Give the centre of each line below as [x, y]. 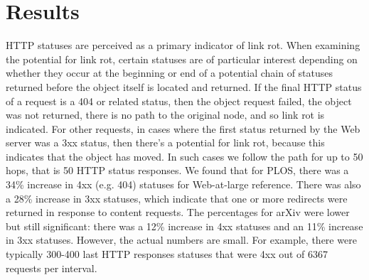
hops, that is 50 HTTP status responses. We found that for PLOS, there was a [177, 170]
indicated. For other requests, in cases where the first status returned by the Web [183, 128]
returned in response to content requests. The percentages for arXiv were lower [178, 212]
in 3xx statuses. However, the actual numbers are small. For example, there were [181, 240]
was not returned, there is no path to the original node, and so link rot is [165, 115]
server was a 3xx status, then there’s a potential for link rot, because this [165, 142]
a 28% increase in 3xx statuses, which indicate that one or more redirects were [177, 198]
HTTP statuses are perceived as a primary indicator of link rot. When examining [183, 45]
